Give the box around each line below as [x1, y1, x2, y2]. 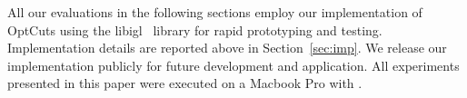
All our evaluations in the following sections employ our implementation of [7, 3, 422, 21]
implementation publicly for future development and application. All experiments [7, 55, 460, 74]
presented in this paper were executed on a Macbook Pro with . [7, 73, 363, 93]
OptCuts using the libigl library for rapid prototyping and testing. [7, 20, 383, 39]
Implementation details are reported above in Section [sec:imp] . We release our [7, 38, 447, 57]
